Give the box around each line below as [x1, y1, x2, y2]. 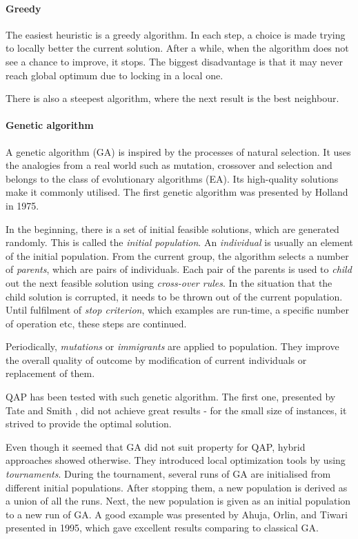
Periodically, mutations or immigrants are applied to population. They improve [6, 339, 339, 354]
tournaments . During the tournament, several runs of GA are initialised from [6, 467, 331, 481]
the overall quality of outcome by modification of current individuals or [6, 352, 307, 367]
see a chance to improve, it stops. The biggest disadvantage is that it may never [6, 54, 343, 68]
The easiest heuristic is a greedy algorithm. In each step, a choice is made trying [6, 27, 346, 41]
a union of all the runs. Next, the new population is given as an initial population [6, 494, 351, 508]
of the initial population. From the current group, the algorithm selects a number [6, 248, 349, 263]
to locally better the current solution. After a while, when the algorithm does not [6, 41, 349, 55]
